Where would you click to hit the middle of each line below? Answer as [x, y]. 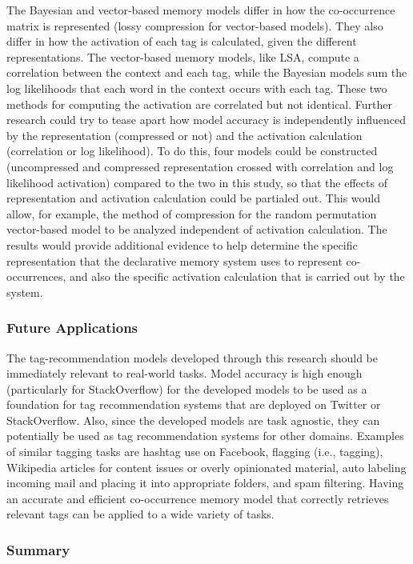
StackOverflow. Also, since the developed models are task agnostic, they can [193, 420]
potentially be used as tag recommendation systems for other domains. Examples [205, 436]
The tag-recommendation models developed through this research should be [192, 357]
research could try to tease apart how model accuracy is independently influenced [206, 120]
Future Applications [72, 328]
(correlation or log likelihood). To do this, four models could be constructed [192, 151]
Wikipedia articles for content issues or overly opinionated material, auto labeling [206, 467]
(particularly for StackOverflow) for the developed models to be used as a [187, 388]
